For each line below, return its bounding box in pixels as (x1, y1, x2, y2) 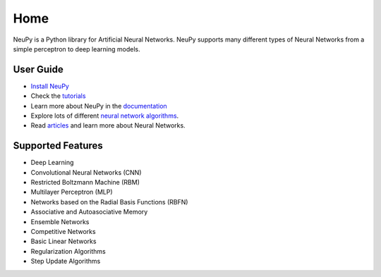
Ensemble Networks (30, 217, 90, 226)
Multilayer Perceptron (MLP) (30, 187, 113, 197)
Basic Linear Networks (30, 237, 97, 246)
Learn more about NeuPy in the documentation (30, 101, 167, 110)
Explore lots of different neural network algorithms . (30, 111, 179, 120)
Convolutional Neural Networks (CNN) (30, 168, 142, 176)
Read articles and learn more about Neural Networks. (30, 121, 186, 130)
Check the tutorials (30, 92, 86, 100)
